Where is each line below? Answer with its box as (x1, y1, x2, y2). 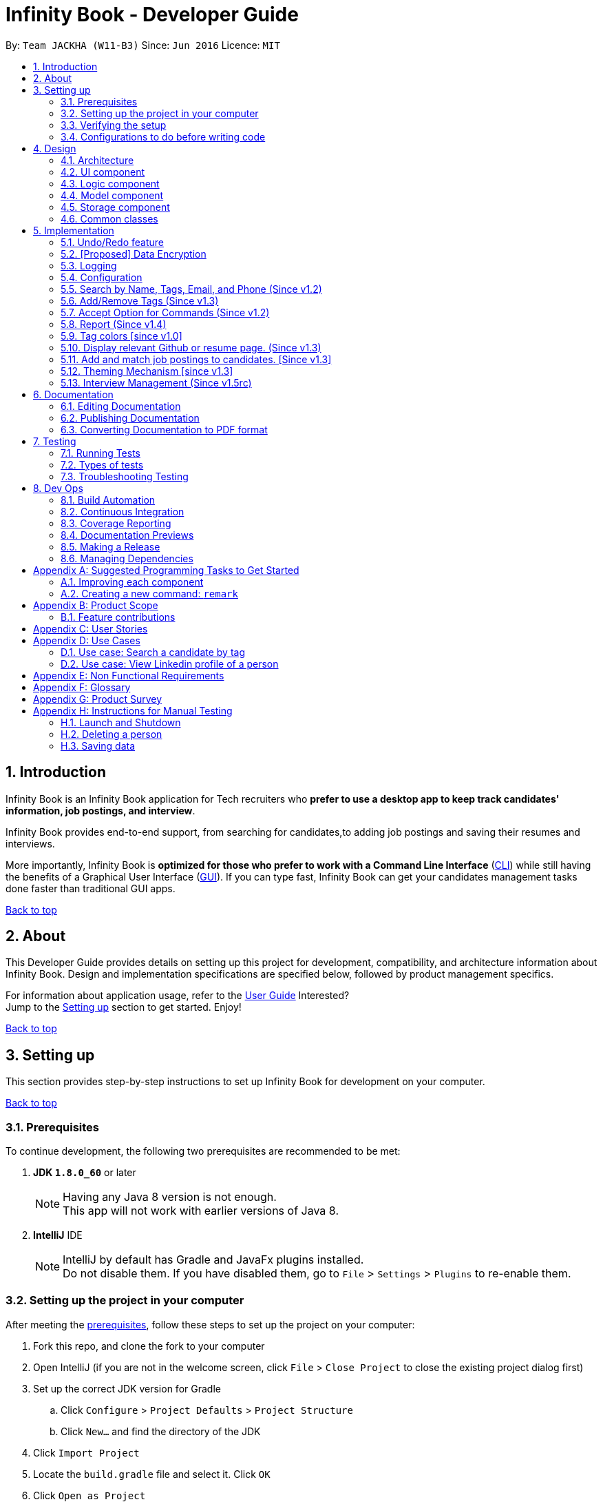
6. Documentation (33, 388, 114, 400)
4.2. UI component (61, 165, 145, 178)
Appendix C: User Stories (33, 622, 148, 635)
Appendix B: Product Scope (33, 599, 158, 611)
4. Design (33, 142, 76, 154)
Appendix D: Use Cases (33, 634, 140, 646)
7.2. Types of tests (61, 458, 144, 471)
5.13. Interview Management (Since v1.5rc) (61, 376, 252, 389)
